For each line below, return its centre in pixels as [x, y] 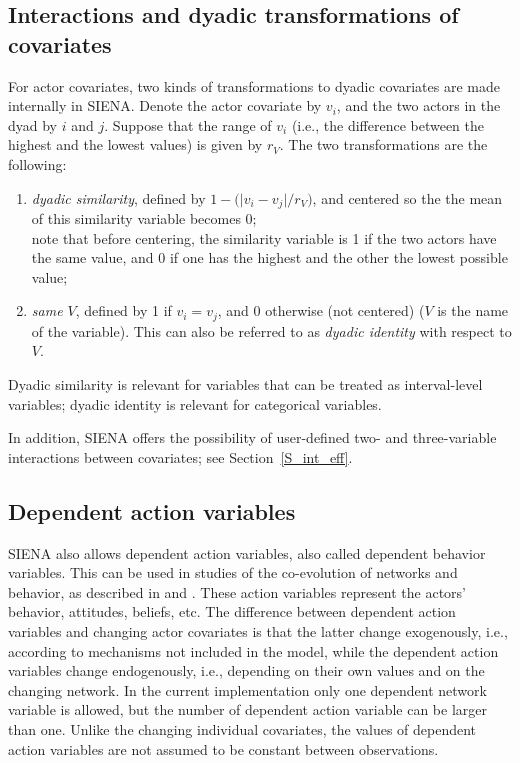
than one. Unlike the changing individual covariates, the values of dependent [242, 728]
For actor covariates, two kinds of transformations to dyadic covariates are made [254, 85]
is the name [473, 310]
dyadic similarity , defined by [118, 197]
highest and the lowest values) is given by [135, 144]
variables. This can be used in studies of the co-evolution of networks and [233, 572]
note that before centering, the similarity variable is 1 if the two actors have [264, 237]
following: [37, 163]
